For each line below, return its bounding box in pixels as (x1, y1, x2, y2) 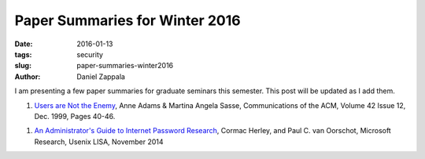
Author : (14, 71, 41, 81)
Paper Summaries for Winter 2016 (14, 12, 241, 29)
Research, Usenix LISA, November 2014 (34, 137, 164, 146)
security (76, 49, 104, 59)
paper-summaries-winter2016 (76, 61, 174, 70)
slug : (14, 61, 31, 70)
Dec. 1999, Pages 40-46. (34, 111, 116, 121)
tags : (14, 49, 32, 59)
